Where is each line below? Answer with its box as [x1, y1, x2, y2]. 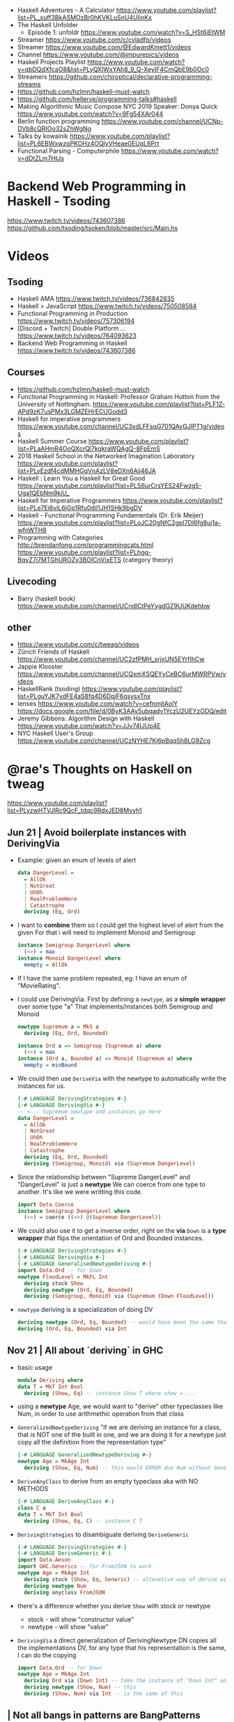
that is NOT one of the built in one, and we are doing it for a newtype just [17, 1430, 226, 1439]
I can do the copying [17, 1651, 77, 1659]
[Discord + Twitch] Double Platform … [17, 324, 126, 332]
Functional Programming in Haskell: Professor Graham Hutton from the [17, 392, 221, 400]
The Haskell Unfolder [17, 21, 79, 29]
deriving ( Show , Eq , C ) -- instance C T [24, 1517, 143, 1525]
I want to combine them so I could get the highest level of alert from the [17, 921, 224, 930]
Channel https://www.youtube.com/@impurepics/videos [17, 50, 180, 59]
